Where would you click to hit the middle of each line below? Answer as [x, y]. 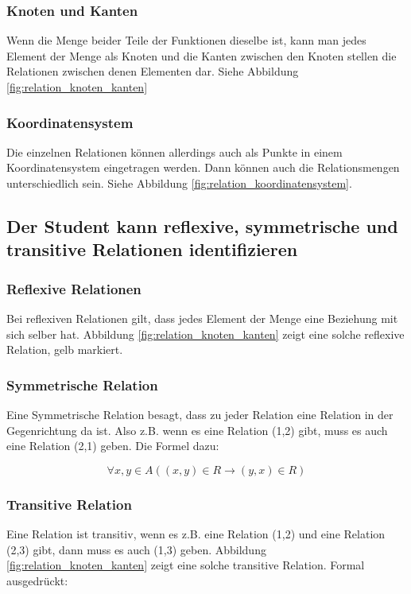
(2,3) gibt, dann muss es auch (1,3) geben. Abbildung [136, 549]
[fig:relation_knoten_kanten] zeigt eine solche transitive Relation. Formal [186, 565]
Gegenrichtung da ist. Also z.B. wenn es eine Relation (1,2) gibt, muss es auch [197, 430]
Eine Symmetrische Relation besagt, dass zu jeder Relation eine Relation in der [200, 414]
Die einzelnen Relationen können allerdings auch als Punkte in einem [174, 151]
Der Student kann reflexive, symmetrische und [202, 225]
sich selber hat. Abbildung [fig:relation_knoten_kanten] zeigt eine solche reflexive [205, 334]
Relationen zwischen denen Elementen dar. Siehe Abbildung [153, 71]
